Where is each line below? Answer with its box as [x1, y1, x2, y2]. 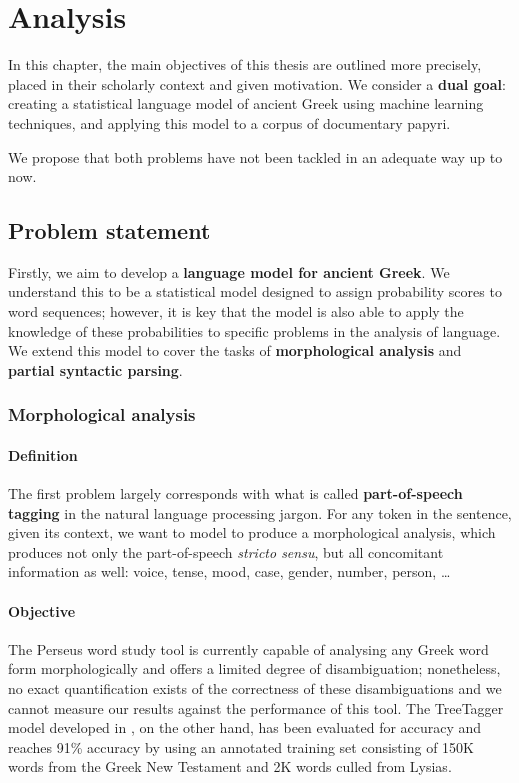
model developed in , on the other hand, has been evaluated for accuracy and [8, 717, 482, 738]
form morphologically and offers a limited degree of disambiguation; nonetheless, [8, 658, 501, 679]
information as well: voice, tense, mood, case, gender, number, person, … [8, 561, 451, 582]
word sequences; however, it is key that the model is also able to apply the [8, 301, 464, 322]
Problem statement [8, 215, 211, 246]
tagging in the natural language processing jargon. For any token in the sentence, [8, 502, 512, 523]
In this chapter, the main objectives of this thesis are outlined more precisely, [8, 54, 482, 75]
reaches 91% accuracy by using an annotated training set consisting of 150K [8, 736, 474, 757]
